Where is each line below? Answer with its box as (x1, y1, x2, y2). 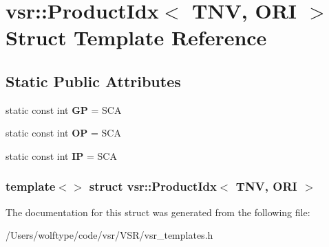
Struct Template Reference (6, 23, 267, 51)
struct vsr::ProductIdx (89, 178, 217, 195)
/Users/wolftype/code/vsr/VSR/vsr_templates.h (6, 228, 213, 242)
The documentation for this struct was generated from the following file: (6, 204, 310, 219)
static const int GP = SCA (6, 102, 122, 117)
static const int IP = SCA (6, 148, 117, 163)
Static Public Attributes (6, 70, 181, 91)
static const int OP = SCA (6, 126, 121, 140)
